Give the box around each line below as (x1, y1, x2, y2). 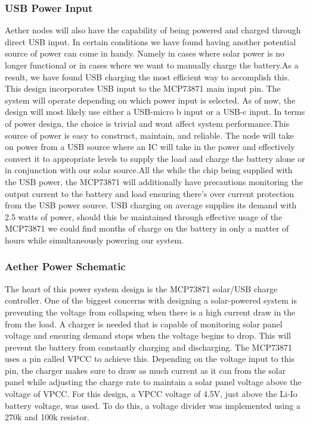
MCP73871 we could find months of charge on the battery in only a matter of (5, 222, 289, 235)
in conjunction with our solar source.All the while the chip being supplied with (5, 164, 293, 176)
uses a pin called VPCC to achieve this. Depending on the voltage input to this (5, 352, 295, 365)
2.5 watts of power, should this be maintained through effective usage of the (5, 210, 283, 223)
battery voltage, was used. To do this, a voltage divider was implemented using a (5, 399, 300, 411)
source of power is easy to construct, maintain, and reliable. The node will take (5, 129, 294, 141)
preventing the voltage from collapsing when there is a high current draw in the (5, 305, 296, 318)
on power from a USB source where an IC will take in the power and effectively (5, 140, 295, 153)
